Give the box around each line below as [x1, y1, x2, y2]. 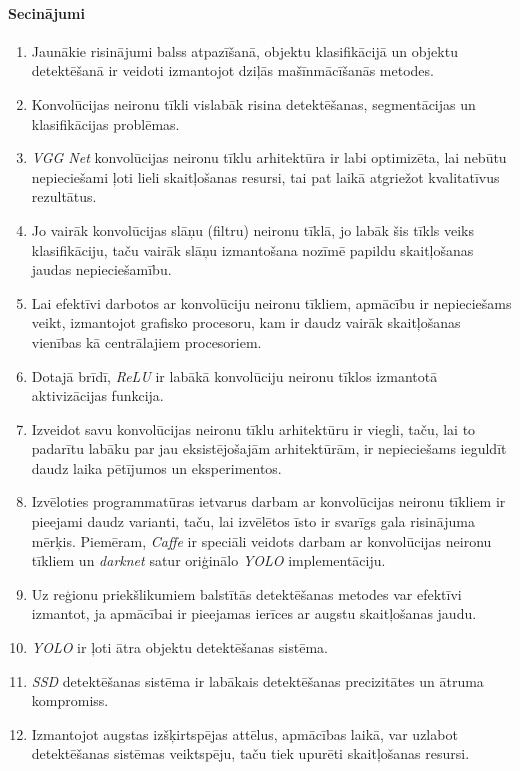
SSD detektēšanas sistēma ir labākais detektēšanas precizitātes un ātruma [31, 670, 484, 691]
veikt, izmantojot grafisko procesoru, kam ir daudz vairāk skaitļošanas [31, 312, 461, 333]
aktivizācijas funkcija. [31, 385, 164, 406]
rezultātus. [31, 186, 97, 207]
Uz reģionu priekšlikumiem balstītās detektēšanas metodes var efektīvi [31, 583, 462, 604]
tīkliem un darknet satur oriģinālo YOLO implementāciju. [31, 550, 386, 571]
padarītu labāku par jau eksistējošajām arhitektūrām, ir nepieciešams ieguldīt [31, 438, 507, 459]
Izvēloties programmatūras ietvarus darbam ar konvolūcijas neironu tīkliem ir [31, 491, 506, 512]
